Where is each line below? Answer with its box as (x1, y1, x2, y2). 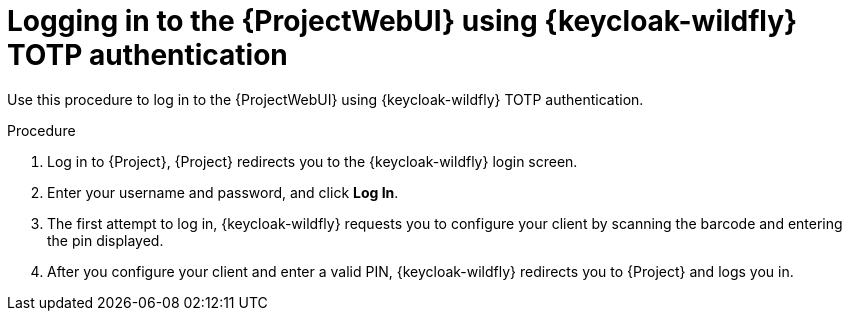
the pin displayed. (47, 231, 164, 249)
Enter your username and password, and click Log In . (47, 183, 399, 201)
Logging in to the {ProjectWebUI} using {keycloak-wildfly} (7, 4, 798, 38)
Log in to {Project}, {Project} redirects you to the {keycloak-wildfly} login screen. (47, 152, 578, 170)
